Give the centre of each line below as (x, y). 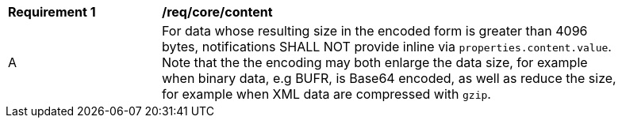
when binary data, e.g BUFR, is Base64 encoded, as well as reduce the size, (389, 78)
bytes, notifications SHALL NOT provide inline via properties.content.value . (387, 47)
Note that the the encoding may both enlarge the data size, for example (375, 62)
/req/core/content (217, 12)
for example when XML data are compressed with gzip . (326, 94)
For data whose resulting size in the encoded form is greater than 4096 (375, 31)
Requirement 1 (52, 12)
